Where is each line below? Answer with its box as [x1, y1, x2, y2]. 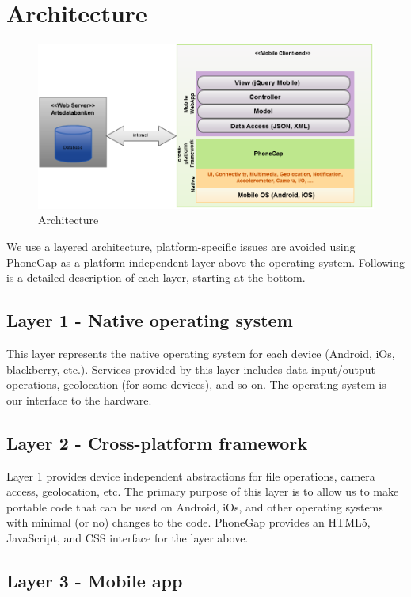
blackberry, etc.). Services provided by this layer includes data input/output [6, 360, 375, 377]
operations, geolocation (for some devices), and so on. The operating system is [6, 376, 386, 393]
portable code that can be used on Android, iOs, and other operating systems [6, 498, 383, 515]
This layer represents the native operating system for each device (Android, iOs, [6, 344, 395, 361]
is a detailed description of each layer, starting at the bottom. [6, 269, 306, 286]
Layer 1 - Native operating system [6, 308, 293, 333]
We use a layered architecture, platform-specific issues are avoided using [6, 238, 356, 254]
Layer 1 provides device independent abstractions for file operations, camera [6, 467, 375, 484]
